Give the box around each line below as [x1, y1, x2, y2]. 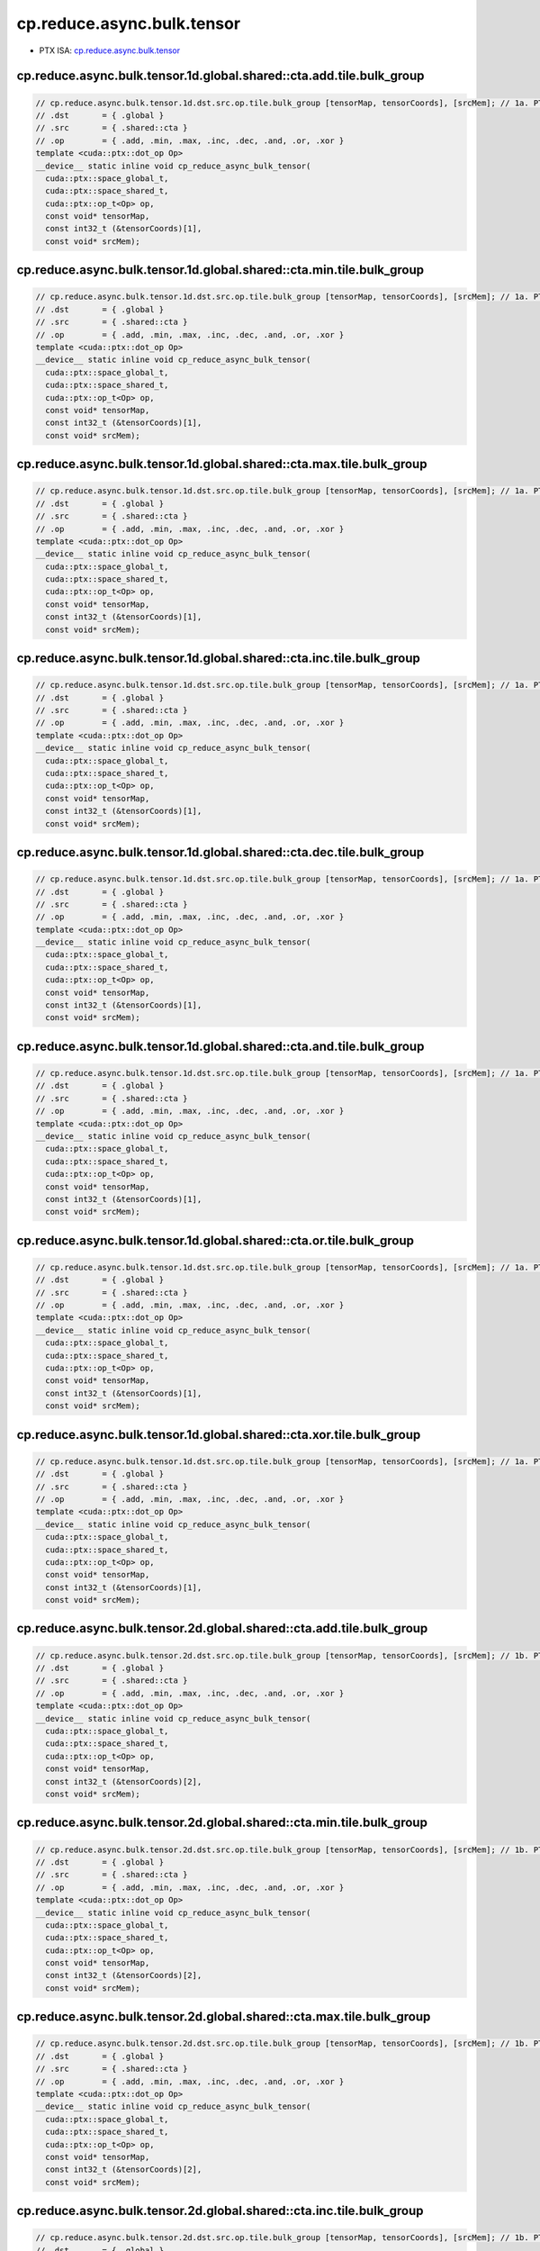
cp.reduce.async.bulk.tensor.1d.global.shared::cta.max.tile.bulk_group [16, 457, 427, 472]
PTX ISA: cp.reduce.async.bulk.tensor [39, 45, 181, 56]
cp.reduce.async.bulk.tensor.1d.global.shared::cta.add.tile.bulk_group [16, 68, 425, 84]
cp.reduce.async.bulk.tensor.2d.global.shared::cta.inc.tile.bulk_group [16, 2203, 424, 2219]
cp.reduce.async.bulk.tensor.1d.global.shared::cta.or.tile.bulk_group [16, 1233, 414, 1248]
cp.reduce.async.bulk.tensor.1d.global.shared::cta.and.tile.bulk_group [16, 1038, 425, 1053]
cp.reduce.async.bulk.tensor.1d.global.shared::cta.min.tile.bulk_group [16, 262, 425, 278]
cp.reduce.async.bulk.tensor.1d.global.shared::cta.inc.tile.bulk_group [16, 651, 420, 666]
